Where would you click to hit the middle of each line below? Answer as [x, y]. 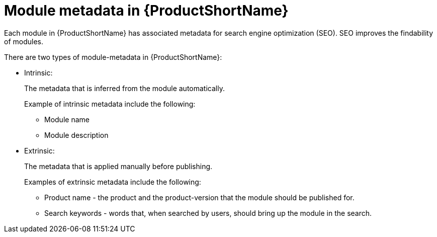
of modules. [24, 41]
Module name [67, 119]
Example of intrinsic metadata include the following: [110, 104]
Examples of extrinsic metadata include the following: [113, 182]
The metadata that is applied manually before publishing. [118, 166]
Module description [76, 135]
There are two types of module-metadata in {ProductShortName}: [113, 57]
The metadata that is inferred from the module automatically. [124, 88]
